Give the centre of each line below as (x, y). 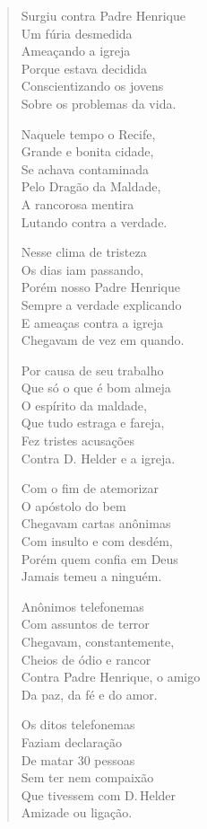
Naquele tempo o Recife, (88, 133)
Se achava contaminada (85, 168)
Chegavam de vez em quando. (103, 340)
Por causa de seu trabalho (92, 370)
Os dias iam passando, (82, 269)
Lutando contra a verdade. (94, 221)
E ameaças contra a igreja (92, 322)
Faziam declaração (72, 741)
